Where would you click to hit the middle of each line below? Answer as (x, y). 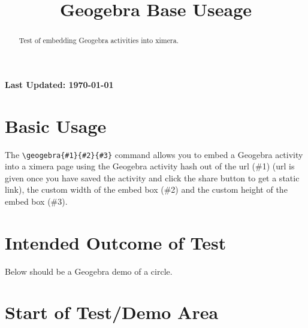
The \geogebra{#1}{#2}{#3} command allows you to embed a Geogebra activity (154, 154)
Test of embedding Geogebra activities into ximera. (99, 40)
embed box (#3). (36, 201)
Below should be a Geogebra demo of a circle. (89, 271)
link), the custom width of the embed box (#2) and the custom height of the (146, 189)
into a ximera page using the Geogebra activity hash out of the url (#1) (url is (150, 166)
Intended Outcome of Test (116, 242)
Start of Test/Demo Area (112, 312)
